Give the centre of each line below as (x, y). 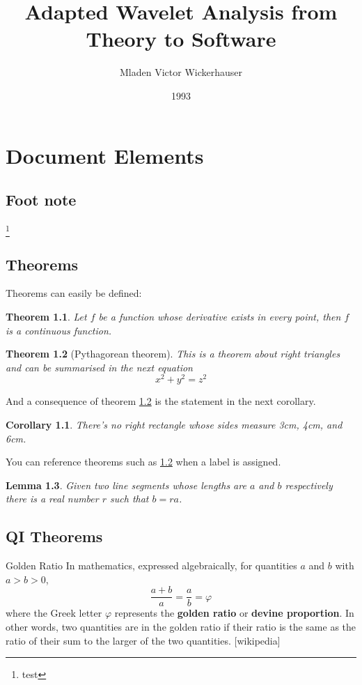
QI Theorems (54, 536)
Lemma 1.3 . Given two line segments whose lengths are (126, 485)
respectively (309, 485)
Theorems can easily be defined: (74, 293)
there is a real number (52, 499)
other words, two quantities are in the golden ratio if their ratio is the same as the (181, 627)
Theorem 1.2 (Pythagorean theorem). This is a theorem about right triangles (173, 354)
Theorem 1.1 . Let (46, 317)
